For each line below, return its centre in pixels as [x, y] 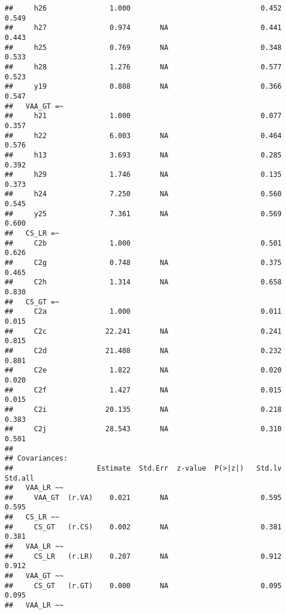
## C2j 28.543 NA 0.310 [143, 429]
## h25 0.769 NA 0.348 [143, 47]
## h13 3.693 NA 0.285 [143, 155]
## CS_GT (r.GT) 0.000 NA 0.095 [143, 586]
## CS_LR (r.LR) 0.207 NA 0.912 [143, 556]
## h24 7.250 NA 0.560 [143, 194]
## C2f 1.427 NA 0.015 [143, 390]
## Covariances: [36, 459]
